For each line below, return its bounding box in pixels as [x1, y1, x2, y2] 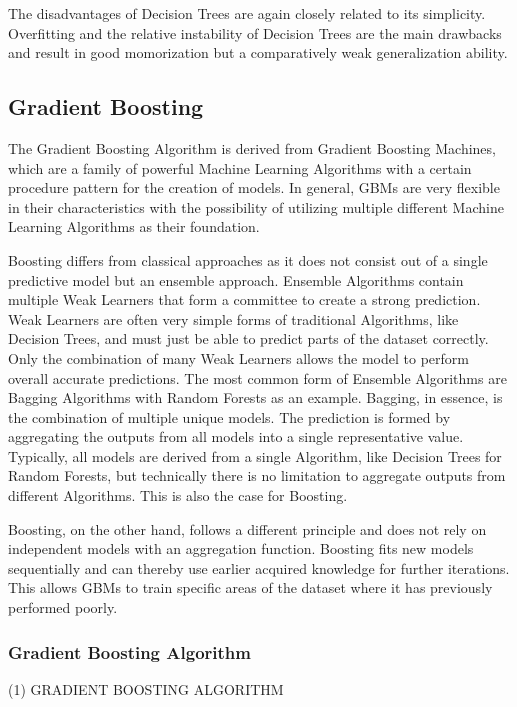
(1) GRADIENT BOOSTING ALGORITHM [8, 678, 284, 699]
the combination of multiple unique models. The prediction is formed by [8, 406, 451, 427]
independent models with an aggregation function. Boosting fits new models [8, 538, 474, 559]
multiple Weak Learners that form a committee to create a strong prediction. [8, 289, 481, 310]
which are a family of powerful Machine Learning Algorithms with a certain [8, 157, 472, 178]
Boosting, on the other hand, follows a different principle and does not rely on [8, 518, 487, 539]
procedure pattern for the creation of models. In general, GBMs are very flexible [8, 177, 500, 198]
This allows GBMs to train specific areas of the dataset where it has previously [8, 577, 493, 598]
